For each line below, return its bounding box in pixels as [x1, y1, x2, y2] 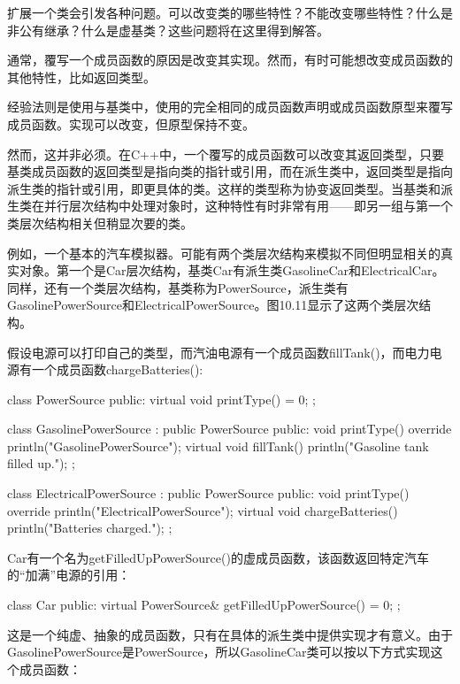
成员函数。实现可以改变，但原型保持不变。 [7, 114, 255, 133]
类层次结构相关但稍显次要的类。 [7, 213, 193, 232]
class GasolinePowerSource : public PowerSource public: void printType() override [7, 419, 452, 438]
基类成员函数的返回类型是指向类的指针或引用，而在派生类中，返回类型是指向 [7, 162, 453, 181]
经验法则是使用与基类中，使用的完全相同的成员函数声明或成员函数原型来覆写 [7, 97, 453, 116]
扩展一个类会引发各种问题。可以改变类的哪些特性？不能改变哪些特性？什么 [7, 4, 441, 21]
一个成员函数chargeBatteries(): [31, 360, 203, 379]
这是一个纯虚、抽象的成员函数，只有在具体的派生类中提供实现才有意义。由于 [7, 625, 453, 643]
